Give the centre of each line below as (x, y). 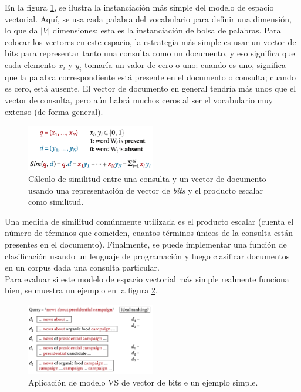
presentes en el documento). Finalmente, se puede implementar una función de (146, 244)
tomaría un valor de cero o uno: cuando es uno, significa (185, 64)
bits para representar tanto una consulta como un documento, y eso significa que (150, 53)
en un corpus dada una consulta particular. (82, 267)
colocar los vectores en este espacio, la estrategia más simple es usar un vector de (150, 41)
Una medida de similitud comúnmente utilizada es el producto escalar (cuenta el (149, 221)
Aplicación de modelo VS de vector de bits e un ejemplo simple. (143, 382)
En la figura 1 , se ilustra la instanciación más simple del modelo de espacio (139, 7)
